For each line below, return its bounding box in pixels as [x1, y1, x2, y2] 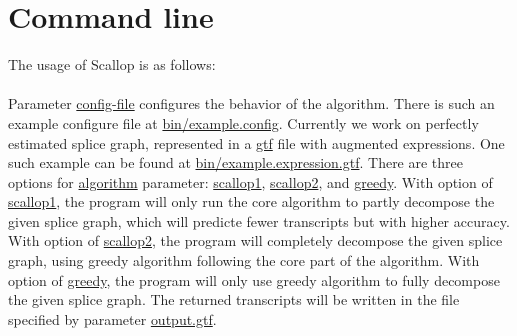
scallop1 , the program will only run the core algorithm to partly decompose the [8, 191, 495, 212]
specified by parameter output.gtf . [8, 308, 217, 329]
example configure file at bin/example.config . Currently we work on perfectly [8, 112, 479, 133]
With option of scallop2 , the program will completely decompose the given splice [8, 230, 503, 251]
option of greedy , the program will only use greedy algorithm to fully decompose [8, 269, 500, 290]
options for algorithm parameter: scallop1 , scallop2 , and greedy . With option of [8, 171, 493, 192]
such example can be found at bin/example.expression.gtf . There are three [8, 152, 464, 173]
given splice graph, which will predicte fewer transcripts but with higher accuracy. [8, 210, 510, 231]
